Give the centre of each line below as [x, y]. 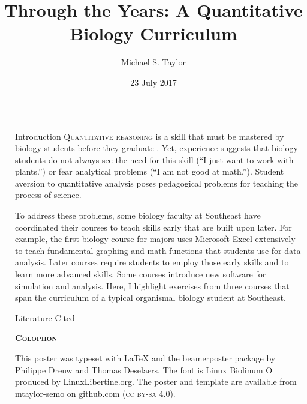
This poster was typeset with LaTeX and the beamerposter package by [145, 358]
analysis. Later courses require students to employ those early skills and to [152, 262]
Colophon [36, 338]
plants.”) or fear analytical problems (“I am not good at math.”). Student [150, 171]
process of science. [48, 195]
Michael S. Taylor [153, 62]
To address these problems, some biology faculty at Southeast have [138, 215]
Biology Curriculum [153, 33]
